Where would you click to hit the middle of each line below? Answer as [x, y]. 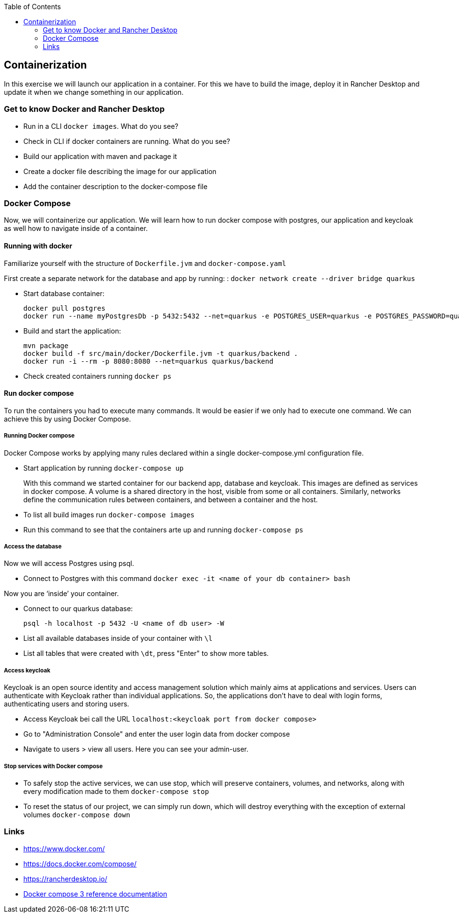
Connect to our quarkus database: [78, 609]
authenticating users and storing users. [67, 704]
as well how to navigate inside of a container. [76, 229]
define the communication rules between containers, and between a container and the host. [171, 499]
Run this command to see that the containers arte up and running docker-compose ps [163, 529]
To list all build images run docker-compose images [109, 514]
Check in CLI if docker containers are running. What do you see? [127, 141]
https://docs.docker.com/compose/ [80, 864]
